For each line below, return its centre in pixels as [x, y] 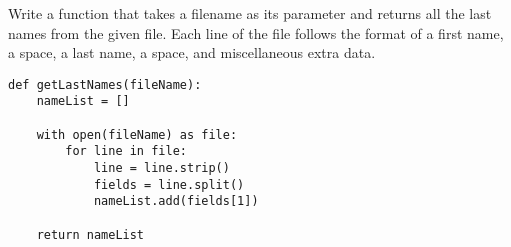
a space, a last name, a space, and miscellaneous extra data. [192, 52]
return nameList [90, 234]
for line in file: [126, 151]
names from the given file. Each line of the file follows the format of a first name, [256, 32]
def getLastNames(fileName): [105, 84]
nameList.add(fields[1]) [176, 201]
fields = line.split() [169, 184]
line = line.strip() [161, 168]
